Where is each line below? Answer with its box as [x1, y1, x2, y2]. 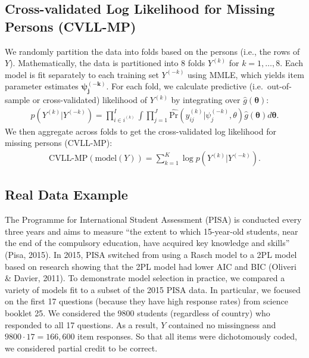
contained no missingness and [168, 318, 276, 331]
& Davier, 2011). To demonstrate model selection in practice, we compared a [5, 272, 285, 284]
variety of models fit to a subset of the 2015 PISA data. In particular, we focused [5, 283, 301, 295]
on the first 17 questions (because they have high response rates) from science [5, 295, 288, 307]
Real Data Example [5, 185, 128, 204]
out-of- [267, 80, 292, 92]
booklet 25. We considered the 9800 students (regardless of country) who [5, 306, 270, 319]
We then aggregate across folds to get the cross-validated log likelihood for [5, 124, 276, 137]
